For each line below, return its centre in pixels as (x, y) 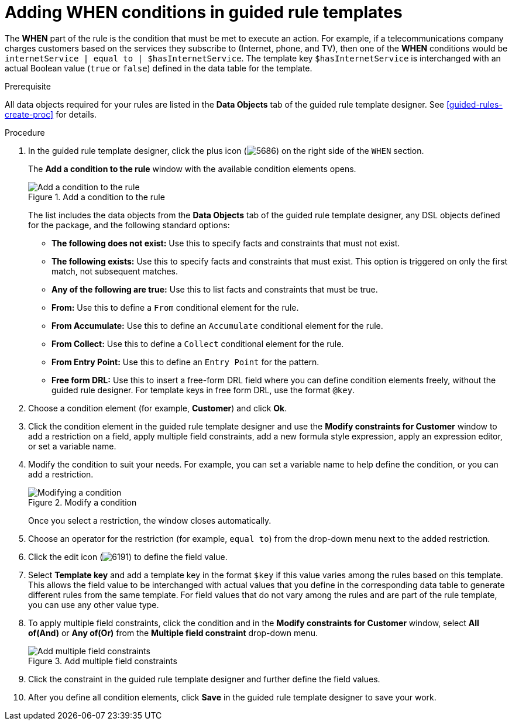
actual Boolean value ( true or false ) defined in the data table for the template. (159, 68)
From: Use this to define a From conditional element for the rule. (175, 307)
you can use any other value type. (94, 604)
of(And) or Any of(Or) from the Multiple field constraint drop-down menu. (173, 633)
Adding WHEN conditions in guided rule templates (204, 12)
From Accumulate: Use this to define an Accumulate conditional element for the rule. (217, 325)
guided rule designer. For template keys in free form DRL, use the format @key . (203, 390)
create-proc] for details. (51, 114)
